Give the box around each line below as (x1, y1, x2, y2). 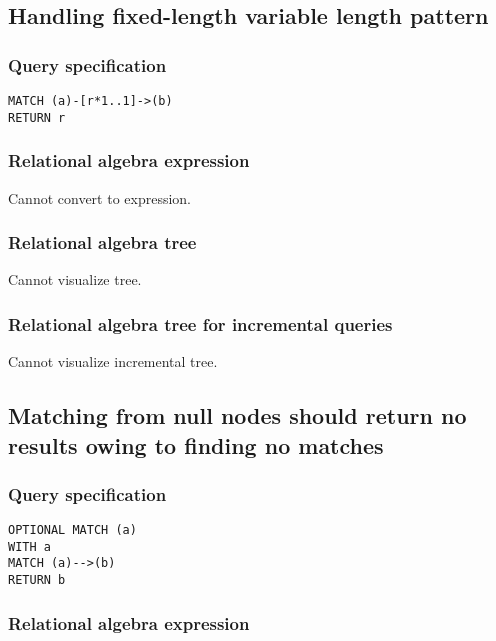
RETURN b (8, 573, 66, 588)
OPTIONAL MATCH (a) (8, 523, 137, 538)
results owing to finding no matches (8, 429, 384, 460)
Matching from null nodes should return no (8, 400, 467, 431)
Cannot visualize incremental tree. (8, 351, 218, 372)
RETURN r (8, 110, 66, 125)
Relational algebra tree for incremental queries (8, 311, 393, 336)
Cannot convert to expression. (8, 187, 192, 208)
